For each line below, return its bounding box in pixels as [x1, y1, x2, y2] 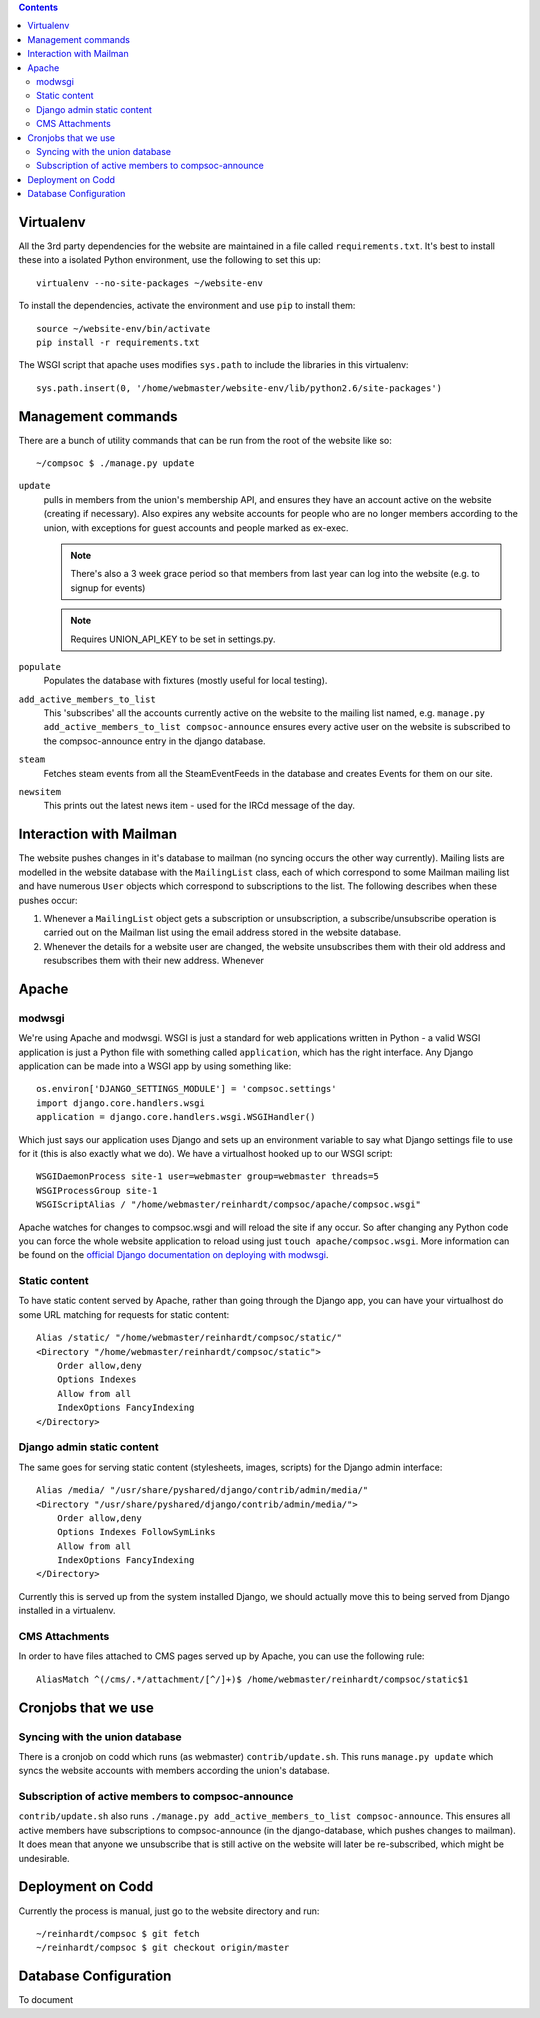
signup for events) [70, 581, 146, 594]
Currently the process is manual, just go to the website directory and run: [18, 1905, 320, 1917]
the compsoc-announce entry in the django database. [43, 735, 266, 747]
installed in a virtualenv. [18, 1605, 116, 1617]
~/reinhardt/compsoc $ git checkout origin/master [36, 1942, 290, 1954]
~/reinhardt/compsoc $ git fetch [36, 1928, 200, 1939]
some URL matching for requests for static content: [18, 1308, 230, 1320]
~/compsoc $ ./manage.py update [36, 458, 195, 469]
